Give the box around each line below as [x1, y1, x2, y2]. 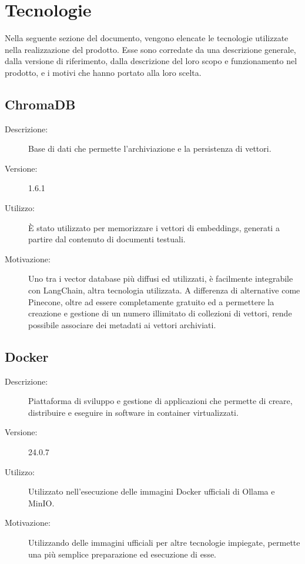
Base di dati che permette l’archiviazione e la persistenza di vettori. [28, 142, 272, 155]
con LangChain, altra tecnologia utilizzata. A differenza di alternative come [28, 284, 300, 296]
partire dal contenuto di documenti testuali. [28, 233, 186, 245]
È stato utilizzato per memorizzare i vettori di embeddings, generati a [28, 221, 280, 233]
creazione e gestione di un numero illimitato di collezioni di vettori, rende [28, 307, 292, 319]
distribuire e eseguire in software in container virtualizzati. [28, 406, 239, 418]
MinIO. [28, 496, 55, 509]
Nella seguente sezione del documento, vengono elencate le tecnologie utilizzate [5, 32, 289, 44]
